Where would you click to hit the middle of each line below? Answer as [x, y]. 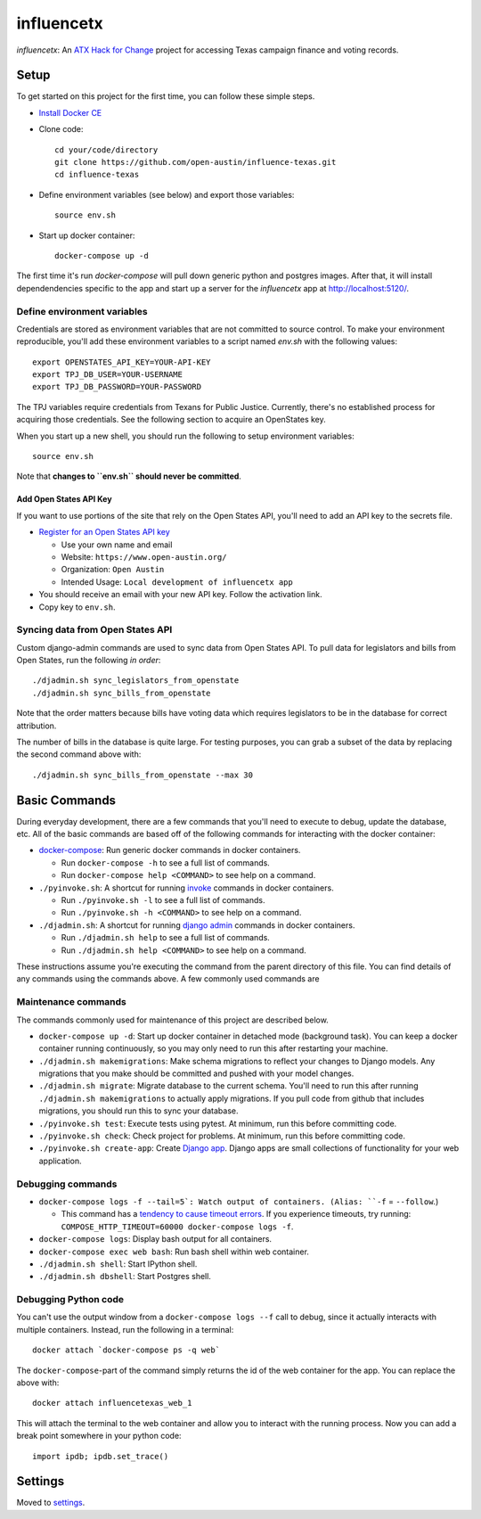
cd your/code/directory [106, 150]
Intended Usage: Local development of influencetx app [177, 582]
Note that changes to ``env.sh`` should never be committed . [129, 476]
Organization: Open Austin [113, 570]
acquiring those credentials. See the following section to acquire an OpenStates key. [171, 420]
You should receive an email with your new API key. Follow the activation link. [180, 595]
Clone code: [61, 129]
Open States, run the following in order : [89, 661]
